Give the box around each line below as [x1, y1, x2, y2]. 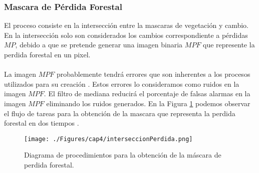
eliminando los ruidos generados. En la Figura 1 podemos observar [46, 98, 250, 108]
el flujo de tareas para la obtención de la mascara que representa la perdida [4, 108, 235, 118]
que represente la [203, 39, 255, 50]
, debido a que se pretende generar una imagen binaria [15, 39, 183, 50]
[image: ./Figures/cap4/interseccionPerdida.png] [24, 135, 193, 143]
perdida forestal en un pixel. [4, 49, 91, 59]
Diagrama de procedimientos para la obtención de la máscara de [24, 150, 221, 160]
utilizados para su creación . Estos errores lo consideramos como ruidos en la [4, 78, 239, 89]
